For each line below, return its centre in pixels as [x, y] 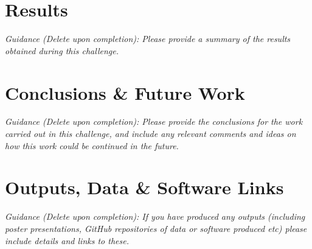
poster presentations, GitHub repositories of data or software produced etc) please [156, 228]
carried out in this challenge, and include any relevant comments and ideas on [151, 134]
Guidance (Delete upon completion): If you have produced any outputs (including [155, 216]
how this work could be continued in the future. [92, 145]
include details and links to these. [67, 240]
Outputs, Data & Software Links [144, 187]
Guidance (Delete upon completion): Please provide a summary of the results [148, 39]
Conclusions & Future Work [125, 92]
